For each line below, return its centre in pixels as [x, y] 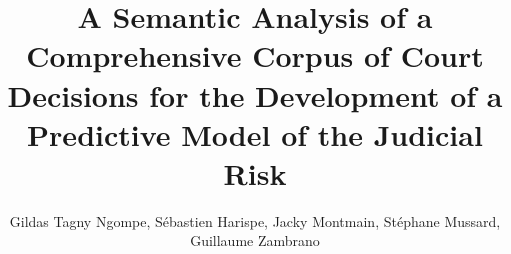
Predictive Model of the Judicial [255, 133]
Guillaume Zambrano [255, 240]
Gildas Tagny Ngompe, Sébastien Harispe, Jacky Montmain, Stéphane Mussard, [255, 220]
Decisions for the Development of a [255, 94]
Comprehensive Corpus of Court [255, 55]
